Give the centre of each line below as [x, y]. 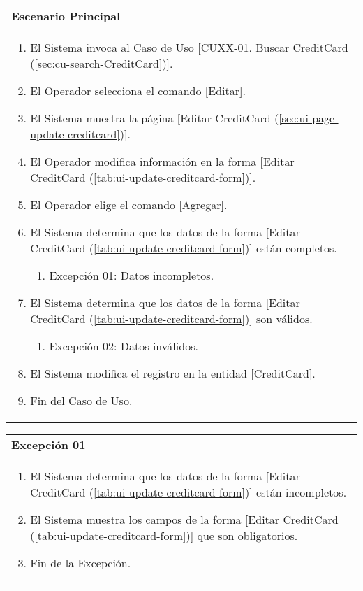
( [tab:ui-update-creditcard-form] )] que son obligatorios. [164, 535]
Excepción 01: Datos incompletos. [132, 275]
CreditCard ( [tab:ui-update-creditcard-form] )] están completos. [184, 248]
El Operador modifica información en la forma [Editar [162, 161]
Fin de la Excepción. [81, 563]
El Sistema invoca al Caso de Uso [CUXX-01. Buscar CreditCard [189, 47]
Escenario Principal [66, 16]
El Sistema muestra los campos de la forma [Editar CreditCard [184, 519]
